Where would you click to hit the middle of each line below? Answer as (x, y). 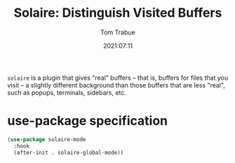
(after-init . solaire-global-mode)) (69, 153)
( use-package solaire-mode (47, 139)
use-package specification (88, 121)
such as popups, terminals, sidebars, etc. (67, 92)
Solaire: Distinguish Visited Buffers (118, 13)
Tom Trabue (118, 32)
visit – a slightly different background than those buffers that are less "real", (116, 85)
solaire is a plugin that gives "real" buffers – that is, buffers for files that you (118, 78)
